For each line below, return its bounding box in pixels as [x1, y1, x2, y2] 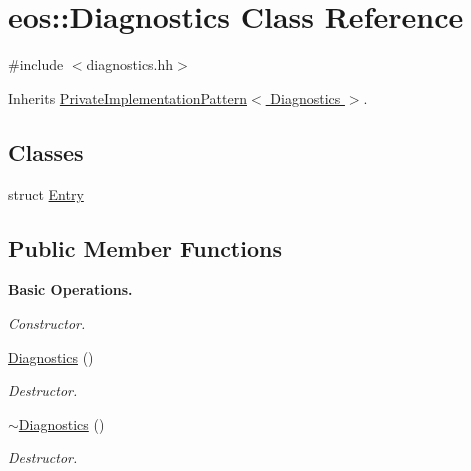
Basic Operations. [8, 279, 133, 300]
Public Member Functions [8, 232, 282, 263]
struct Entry [8, 183, 84, 204]
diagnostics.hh [86, 54, 174, 75]
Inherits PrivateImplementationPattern [8, 87, 247, 108]
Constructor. [8, 312, 86, 333]
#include [8, 54, 64, 75]
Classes [8, 136, 84, 167]
